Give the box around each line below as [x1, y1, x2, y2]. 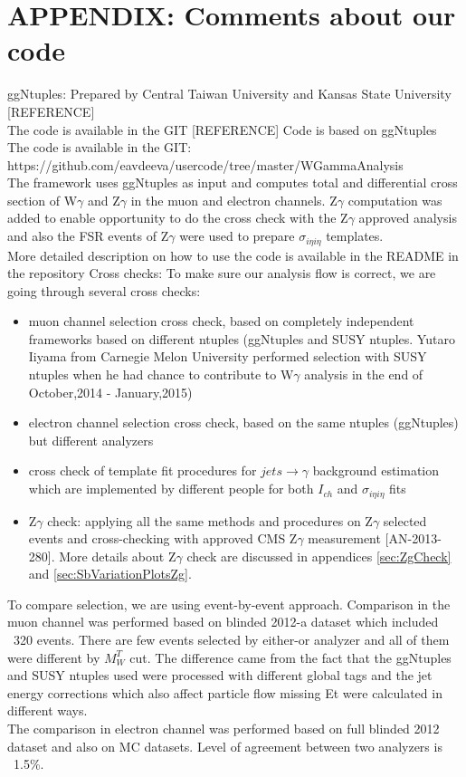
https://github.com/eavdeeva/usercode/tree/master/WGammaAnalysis [7, 155, 404, 174]
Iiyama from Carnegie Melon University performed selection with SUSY [28, 347, 427, 366]
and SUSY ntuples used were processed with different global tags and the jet [7, 666, 433, 685]
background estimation [312, 461, 440, 480]
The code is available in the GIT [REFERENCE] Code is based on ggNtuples [7, 120, 437, 139]
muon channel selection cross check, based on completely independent [28, 312, 414, 331]
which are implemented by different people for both [28, 479, 314, 498]
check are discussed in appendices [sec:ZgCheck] [186, 546, 452, 565]
